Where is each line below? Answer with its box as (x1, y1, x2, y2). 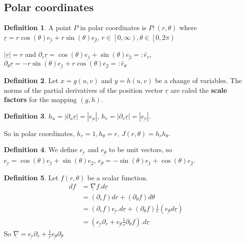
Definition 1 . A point (4, 22, 71, 33)
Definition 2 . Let (4, 75, 59, 86)
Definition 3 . (4, 110, 47, 121)
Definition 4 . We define (4, 144, 78, 155)
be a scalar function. (87, 172, 148, 182)
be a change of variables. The (155, 75, 242, 86)
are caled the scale (170, 85, 227, 95)
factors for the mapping (4, 94, 77, 104)
